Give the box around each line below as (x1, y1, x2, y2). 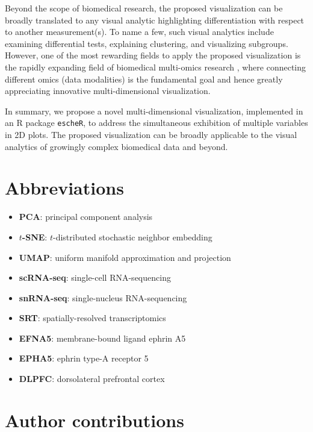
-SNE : (22, 230, 48, 243)
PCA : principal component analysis (19, 210, 153, 223)
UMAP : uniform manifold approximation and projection (19, 251, 231, 263)
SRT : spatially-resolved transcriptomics (19, 311, 166, 324)
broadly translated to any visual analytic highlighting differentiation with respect (5, 13, 305, 26)
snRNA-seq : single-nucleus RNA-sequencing (19, 291, 187, 304)
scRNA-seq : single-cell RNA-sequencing (19, 271, 171, 284)
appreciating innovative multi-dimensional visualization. (5, 84, 211, 97)
